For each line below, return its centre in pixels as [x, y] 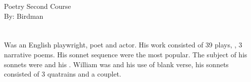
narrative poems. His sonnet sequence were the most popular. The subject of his [126, 54]
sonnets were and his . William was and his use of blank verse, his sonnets [116, 64]
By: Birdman [24, 16]
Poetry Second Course [38, 6]
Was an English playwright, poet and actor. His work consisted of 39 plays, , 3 [123, 45]
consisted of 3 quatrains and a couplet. [63, 74]
